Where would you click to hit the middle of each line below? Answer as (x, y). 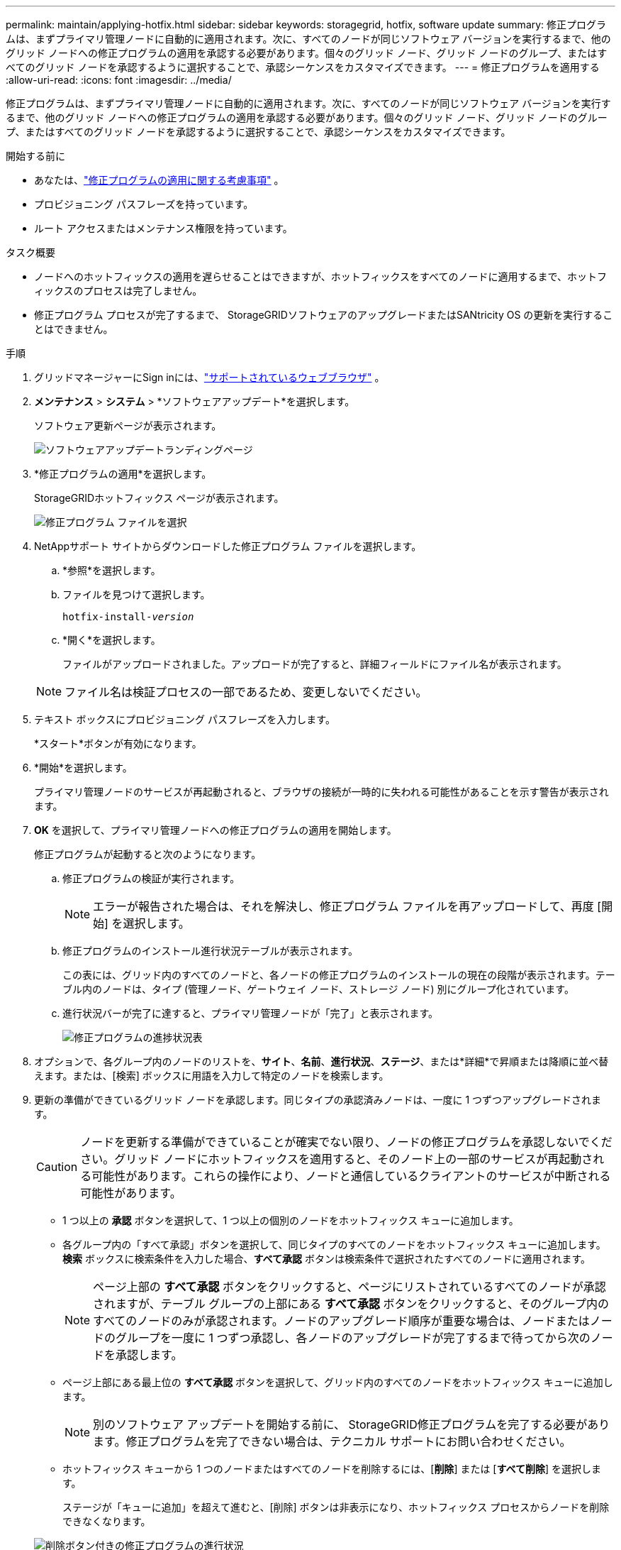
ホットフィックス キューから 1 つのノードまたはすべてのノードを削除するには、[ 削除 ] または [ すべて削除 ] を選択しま (332, 1469)
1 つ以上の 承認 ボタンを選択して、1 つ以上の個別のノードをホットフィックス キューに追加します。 (291, 1220)
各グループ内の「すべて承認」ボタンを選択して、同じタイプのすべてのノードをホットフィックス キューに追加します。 (334, 1244)
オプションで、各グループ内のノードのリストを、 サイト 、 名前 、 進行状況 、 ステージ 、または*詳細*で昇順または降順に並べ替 (321, 1061)
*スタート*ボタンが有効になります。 (118, 743)
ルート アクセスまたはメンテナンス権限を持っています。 (163, 228)
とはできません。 (74, 329)
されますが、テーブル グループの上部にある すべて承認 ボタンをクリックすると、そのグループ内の (351, 1304)
